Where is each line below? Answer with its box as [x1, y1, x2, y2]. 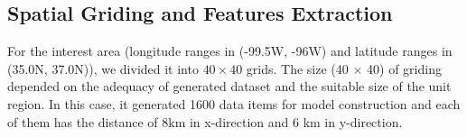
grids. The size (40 [246, 59, 349, 78]
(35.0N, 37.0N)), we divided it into [7, 59, 199, 78]
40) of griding [367, 59, 442, 78]
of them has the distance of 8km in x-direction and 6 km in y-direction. [7, 112, 403, 131]
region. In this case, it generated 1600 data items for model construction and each [7, 94, 461, 113]
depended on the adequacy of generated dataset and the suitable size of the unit [7, 77, 452, 96]
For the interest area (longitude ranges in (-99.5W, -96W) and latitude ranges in [7, 41, 453, 60]
